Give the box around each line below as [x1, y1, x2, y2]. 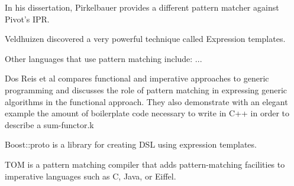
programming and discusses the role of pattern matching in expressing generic [5, 83, 287, 96]
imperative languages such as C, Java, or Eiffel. [5, 169, 176, 182]
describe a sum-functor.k [5, 118, 94, 130]
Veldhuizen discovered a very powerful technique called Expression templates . [5, 32, 286, 45]
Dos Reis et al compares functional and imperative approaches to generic [5, 72, 269, 84]
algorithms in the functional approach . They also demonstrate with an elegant [5, 95, 288, 107]
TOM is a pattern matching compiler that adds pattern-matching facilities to [5, 158, 285, 170]
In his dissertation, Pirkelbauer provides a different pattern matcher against [5, 1, 279, 13]
